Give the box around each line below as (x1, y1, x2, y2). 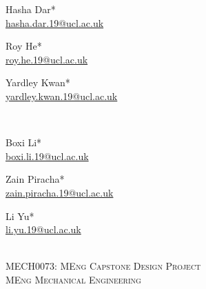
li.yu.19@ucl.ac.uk (6, 222, 81, 237)
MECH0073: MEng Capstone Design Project (6, 259, 201, 273)
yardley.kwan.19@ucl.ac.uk (6, 88, 118, 103)
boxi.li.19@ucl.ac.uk (6, 148, 89, 163)
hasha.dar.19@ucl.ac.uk (6, 15, 104, 30)
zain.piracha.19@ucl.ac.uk (6, 185, 114, 199)
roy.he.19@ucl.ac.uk (6, 52, 88, 66)
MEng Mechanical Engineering (6, 272, 141, 286)
